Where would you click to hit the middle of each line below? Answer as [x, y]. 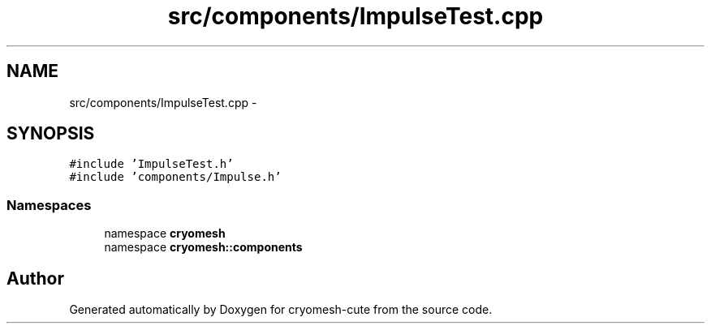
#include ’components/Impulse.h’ [175, 177]
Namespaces [49, 205]
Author [35, 278]
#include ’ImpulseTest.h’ [151, 164]
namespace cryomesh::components [203, 247]
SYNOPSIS [51, 134]
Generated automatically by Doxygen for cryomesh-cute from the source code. [281, 310]
